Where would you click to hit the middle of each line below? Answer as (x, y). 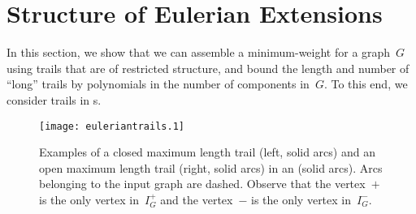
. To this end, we (366, 84)
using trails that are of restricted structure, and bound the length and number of (208, 68)
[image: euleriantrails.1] (112, 126)
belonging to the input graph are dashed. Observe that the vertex (202, 184)
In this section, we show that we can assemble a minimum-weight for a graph (199, 52)
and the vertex (197, 199)
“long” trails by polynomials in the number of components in (158, 84)
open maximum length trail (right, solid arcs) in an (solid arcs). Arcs (211, 167)
